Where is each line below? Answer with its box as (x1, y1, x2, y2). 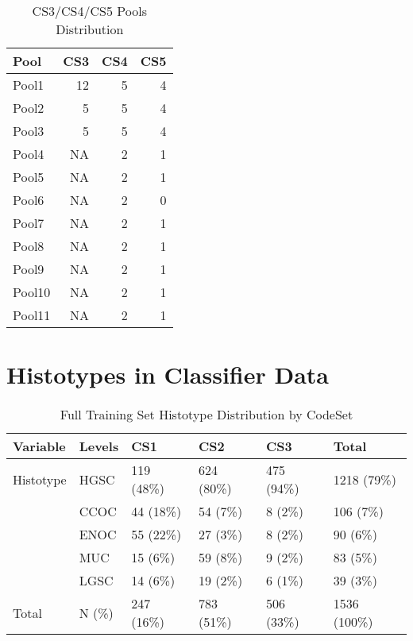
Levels (79, 437, 119, 456)
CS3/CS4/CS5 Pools (32, 2, 147, 20)
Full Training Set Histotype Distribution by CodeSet (60, 405, 353, 424)
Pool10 (13, 283, 51, 301)
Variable (13, 437, 66, 456)
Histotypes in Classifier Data (6, 358, 329, 391)
